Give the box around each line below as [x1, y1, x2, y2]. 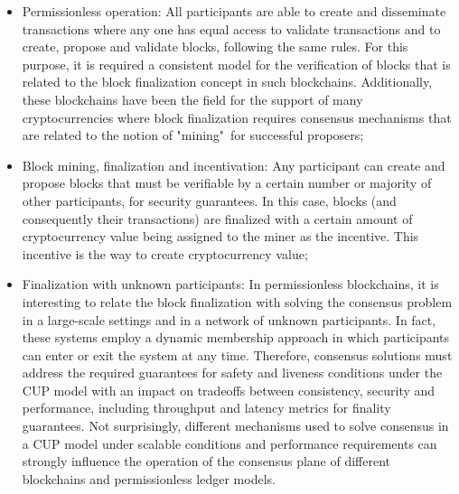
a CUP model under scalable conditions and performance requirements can [22, 433, 437, 452]
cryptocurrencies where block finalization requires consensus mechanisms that [22, 107, 452, 126]
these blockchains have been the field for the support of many [22, 89, 363, 108]
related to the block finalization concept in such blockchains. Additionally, [22, 72, 433, 91]
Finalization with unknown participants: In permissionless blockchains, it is [22, 275, 439, 294]
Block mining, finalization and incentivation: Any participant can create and [22, 155, 445, 174]
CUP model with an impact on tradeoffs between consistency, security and [22, 380, 436, 399]
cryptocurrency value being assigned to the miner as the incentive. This [22, 227, 419, 246]
